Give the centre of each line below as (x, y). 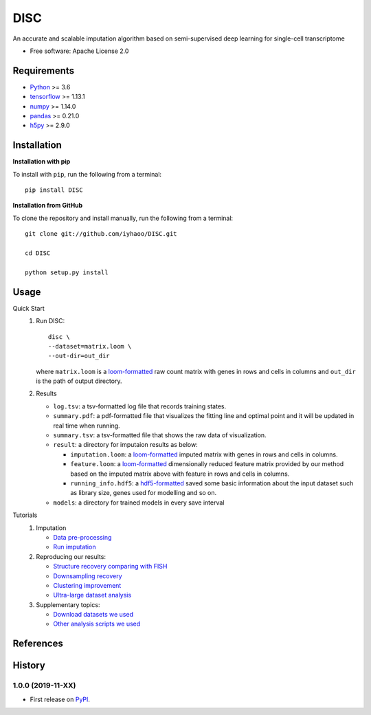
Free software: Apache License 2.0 (79, 51)
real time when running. (87, 426)
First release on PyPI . (60, 699)
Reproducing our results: (71, 556)
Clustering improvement (87, 585)
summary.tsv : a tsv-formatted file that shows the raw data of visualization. (160, 435)
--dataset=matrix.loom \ (90, 346)
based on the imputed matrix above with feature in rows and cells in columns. (180, 474)
